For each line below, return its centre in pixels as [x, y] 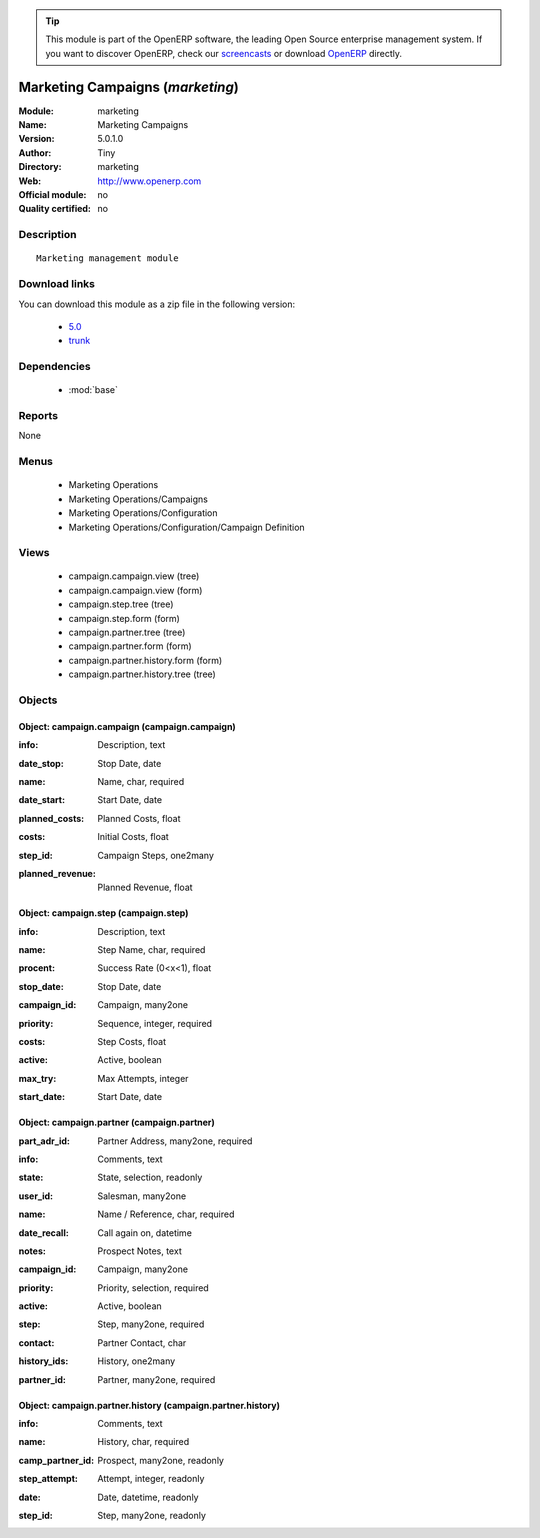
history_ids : [43, 1361]
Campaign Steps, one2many [156, 855]
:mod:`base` [93, 390]
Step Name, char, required [151, 950]
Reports [38, 416]
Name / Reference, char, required [166, 1214]
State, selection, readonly [150, 1177]
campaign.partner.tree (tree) [127, 632]
